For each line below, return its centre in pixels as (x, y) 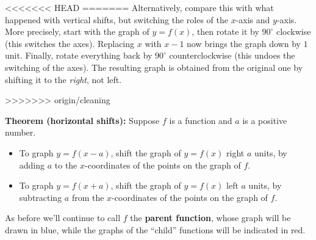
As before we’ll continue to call (63, 218)
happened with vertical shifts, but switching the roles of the (117, 19)
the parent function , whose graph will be (210, 218)
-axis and (253, 19)
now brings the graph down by (244, 43)
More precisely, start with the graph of (77, 31)
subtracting (41, 197)
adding (32, 165)
